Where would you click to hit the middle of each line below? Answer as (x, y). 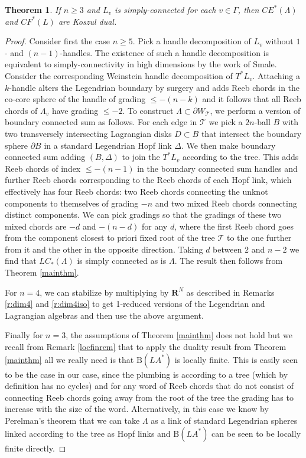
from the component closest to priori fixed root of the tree (110, 238)
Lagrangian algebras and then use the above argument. (104, 315)
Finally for (24, 335)
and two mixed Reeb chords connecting (226, 203)
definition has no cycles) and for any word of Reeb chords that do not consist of (149, 386)
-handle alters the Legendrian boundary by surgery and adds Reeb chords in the (154, 87)
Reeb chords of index (43, 168)
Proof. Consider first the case (57, 41)
